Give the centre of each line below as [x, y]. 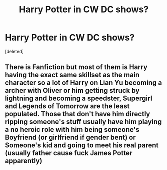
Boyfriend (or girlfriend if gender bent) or [71, 138]
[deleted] [14, 51]
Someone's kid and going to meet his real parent [82, 146]
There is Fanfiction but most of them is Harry [76, 67]
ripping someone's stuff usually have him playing [84, 122]
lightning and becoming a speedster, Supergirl [79, 99]
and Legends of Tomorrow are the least [67, 106]
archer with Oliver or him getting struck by [72, 91]
